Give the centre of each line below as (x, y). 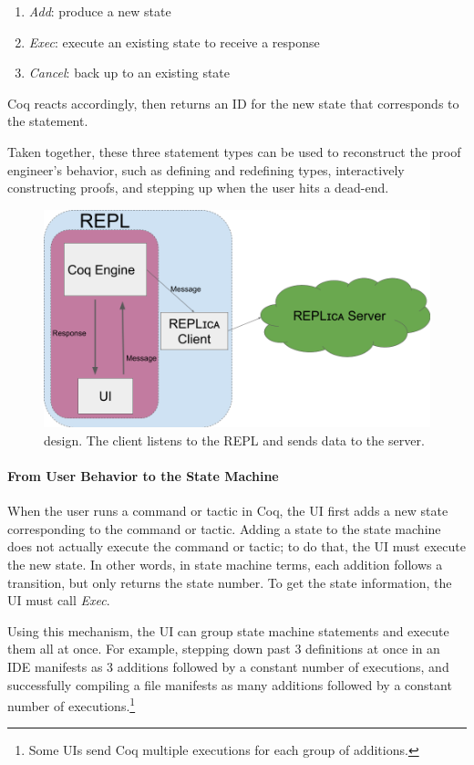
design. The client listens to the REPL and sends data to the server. (234, 440)
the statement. (48, 121)
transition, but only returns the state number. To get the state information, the (230, 582)
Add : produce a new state (100, 11)
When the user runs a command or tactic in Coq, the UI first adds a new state (228, 511)
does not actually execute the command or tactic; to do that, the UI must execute (237, 546)
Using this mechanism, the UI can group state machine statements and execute (228, 630)
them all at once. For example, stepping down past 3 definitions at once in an (224, 649)
